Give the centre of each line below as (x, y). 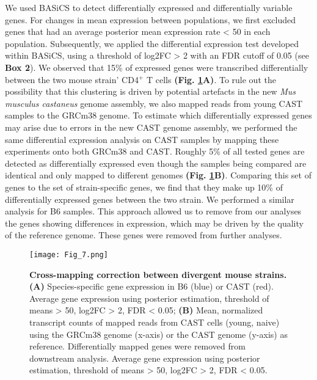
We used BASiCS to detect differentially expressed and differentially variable (149, 7)
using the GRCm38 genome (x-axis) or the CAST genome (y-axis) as (158, 334)
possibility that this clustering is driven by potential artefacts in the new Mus (150, 91)
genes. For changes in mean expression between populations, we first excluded (150, 19)
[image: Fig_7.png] (69, 254)
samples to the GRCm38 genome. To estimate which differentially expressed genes (158, 115)
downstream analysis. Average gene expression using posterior (145, 358)
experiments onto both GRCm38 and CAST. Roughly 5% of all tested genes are (155, 151)
